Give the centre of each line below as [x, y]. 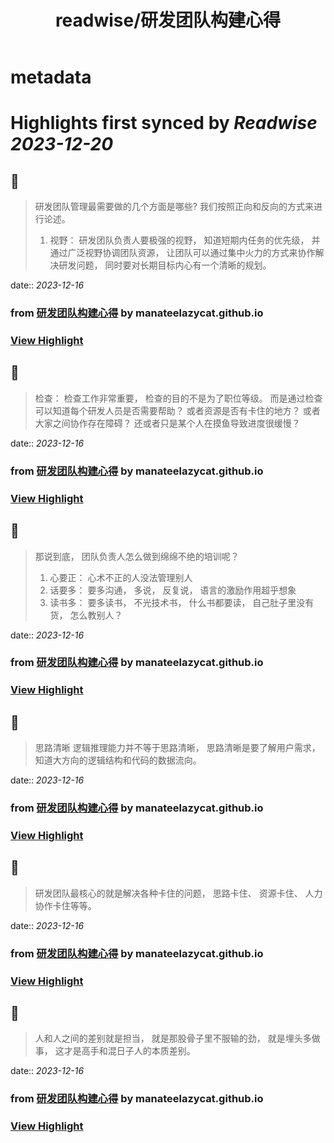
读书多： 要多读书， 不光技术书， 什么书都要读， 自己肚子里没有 [182, 602]
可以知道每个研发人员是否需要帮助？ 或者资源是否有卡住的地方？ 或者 [177, 410]
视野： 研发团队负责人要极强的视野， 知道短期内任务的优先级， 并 [185, 240]
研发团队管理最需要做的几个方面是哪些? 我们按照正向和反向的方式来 [174, 207]
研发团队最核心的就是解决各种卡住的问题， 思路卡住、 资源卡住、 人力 [178, 893]
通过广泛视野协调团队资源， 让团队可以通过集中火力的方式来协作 [182, 253]
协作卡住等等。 [65, 905]
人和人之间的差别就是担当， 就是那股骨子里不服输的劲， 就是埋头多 [173, 1038]
